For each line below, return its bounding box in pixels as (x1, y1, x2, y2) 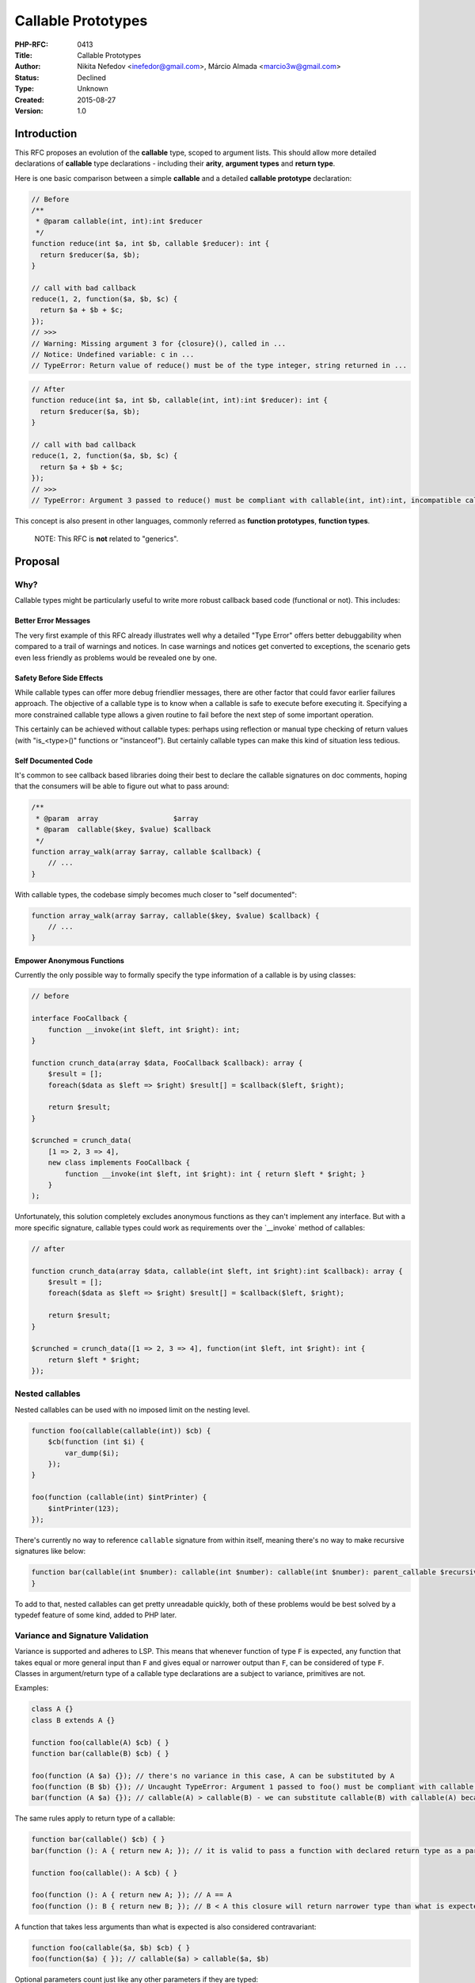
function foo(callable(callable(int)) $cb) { (31, 1426, 211, 1435)
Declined (77, 72, 107, 82)
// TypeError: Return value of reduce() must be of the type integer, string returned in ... (31, 361, 408, 370)
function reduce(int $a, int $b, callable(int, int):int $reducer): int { (31, 396, 329, 405)
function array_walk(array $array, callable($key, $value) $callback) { (31, 911, 320, 920)
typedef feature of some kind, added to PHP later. (14, 1610, 177, 1620)
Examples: (14, 1683, 49, 1693)
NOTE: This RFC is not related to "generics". (34, 534, 179, 543)
